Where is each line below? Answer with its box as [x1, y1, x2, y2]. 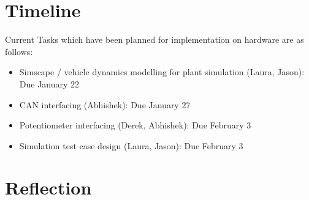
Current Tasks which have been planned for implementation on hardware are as [5, 33, 304, 46]
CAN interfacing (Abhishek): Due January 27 [19, 98, 191, 111]
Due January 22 [19, 77, 80, 90]
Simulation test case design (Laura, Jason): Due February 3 [19, 139, 243, 152]
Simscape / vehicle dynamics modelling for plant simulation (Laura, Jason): [19, 65, 305, 78]
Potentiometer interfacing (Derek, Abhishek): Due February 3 [19, 119, 251, 131]
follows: [5, 45, 33, 57]
